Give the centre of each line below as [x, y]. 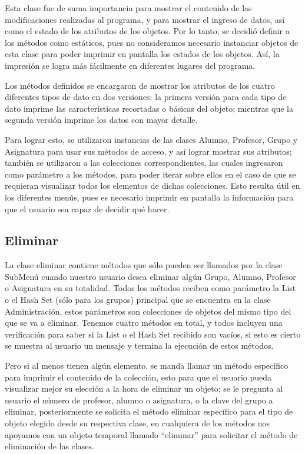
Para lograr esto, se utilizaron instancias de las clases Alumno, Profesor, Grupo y [151, 139]
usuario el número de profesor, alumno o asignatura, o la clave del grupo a [139, 400]
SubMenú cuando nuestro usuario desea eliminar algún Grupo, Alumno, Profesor [150, 276]
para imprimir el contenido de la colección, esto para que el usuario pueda [138, 377]
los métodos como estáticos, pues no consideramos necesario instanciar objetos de [152, 42]
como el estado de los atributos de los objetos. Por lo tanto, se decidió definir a [147, 31]
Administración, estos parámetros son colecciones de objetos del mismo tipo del [148, 311]
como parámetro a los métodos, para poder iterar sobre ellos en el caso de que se [150, 174]
